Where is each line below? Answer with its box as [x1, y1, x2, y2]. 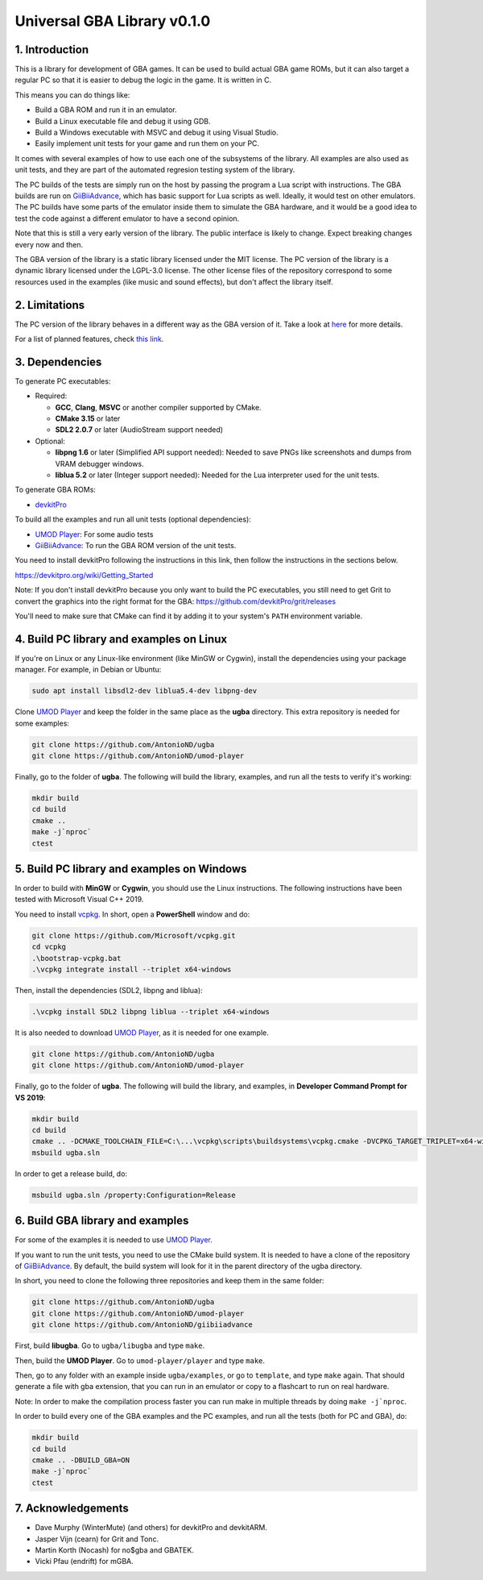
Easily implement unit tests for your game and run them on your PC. [35, 139, 260, 148]
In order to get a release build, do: [14, 1169, 128, 1179]
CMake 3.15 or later [55, 414, 121, 423]
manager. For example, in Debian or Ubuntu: [14, 665, 162, 675]
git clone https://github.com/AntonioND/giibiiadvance [31, 1320, 253, 1329]
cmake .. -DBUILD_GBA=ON [31, 1455, 130, 1465]
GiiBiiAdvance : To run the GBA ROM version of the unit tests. [35, 540, 237, 550]
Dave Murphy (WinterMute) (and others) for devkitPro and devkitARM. [35, 1523, 268, 1532]
